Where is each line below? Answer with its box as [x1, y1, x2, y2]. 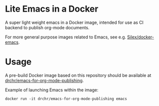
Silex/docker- [127, 34, 154, 40]
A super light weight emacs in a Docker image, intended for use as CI [5, 19, 144, 25]
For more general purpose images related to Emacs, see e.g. [5, 34, 126, 40]
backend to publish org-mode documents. [5, 24, 90, 30]
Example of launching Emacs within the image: [5, 87, 99, 93]
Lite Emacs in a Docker [5, 3, 99, 15]
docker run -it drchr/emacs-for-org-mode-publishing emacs [5, 96, 127, 101]
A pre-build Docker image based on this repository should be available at [5, 72, 152, 78]
